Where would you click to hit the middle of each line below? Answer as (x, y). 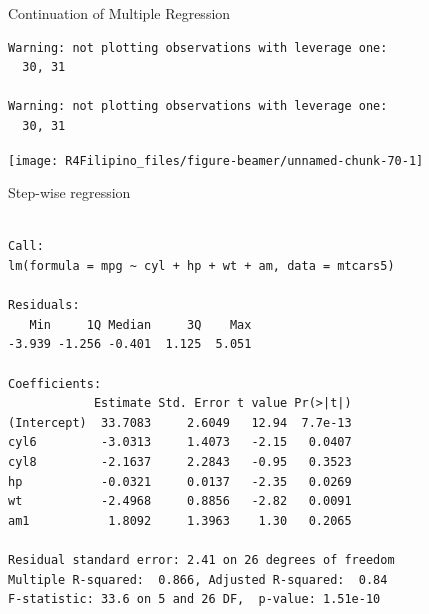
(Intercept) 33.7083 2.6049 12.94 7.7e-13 (180, 422)
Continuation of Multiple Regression (119, 13)
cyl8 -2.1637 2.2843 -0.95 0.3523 (180, 461)
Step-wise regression (69, 192)
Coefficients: (55, 383)
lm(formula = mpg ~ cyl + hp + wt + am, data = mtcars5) (201, 266)
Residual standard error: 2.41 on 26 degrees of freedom (201, 559)
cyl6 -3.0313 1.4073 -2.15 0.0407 (180, 442)
